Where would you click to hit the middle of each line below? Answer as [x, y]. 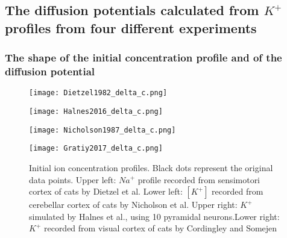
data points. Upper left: [73, 179]
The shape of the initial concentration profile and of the [143, 58]
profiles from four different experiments [131, 27]
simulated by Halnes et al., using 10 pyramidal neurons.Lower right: [154, 216]
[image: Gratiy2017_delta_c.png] [96, 149]
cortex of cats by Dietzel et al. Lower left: [106, 191]
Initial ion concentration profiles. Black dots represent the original [151, 167]
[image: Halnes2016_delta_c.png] [96, 111]
